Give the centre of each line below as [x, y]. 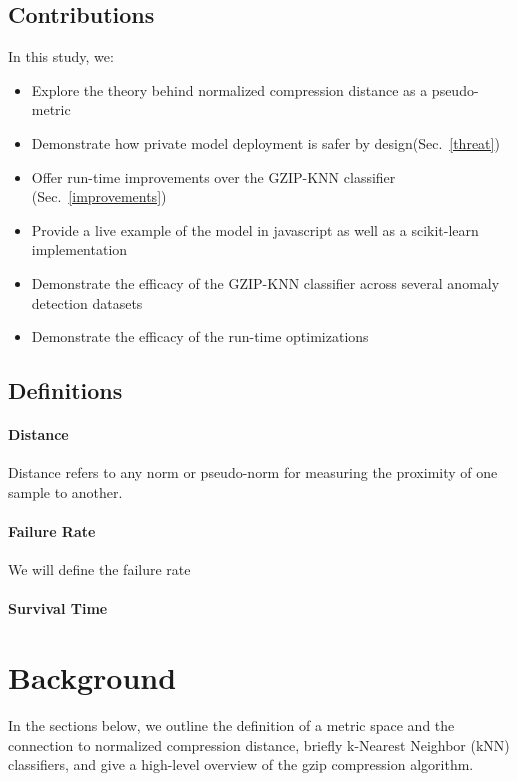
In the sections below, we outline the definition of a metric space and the [231, 725]
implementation [79, 249]
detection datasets [87, 302]
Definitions [65, 390]
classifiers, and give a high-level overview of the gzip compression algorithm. [241, 764]
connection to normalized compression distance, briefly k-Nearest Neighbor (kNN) [259, 744]
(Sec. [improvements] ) [99, 196]
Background [92, 677]
